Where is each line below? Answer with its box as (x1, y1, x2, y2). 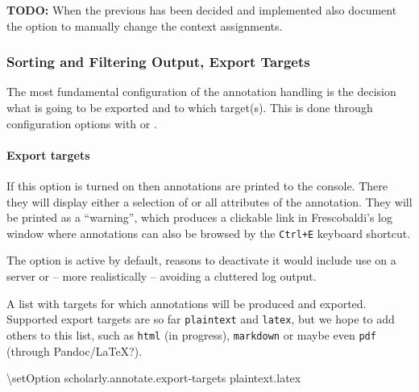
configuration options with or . (6, 115, 157, 131)
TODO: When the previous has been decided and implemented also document (6, 2, 397, 18)
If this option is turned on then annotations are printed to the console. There (6, 177, 388, 194)
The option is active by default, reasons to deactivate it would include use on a (6, 252, 396, 269)
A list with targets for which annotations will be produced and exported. (6, 294, 367, 311)
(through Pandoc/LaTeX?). (6, 342, 143, 359)
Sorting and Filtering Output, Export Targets (6, 52, 310, 72)
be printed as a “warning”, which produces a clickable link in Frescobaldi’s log (6, 209, 393, 226)
